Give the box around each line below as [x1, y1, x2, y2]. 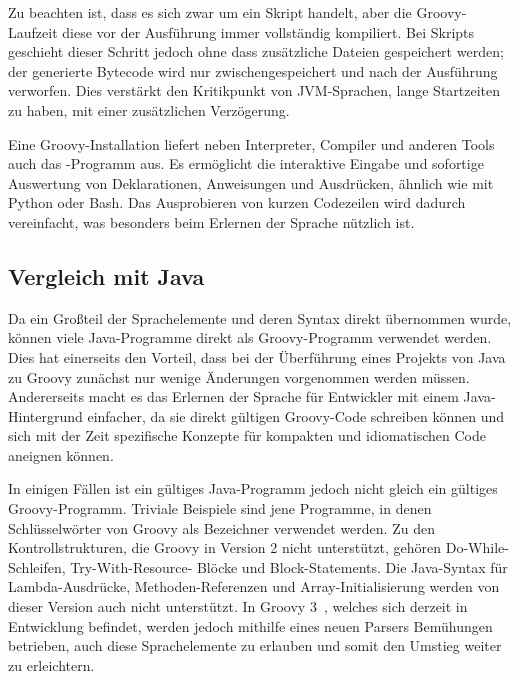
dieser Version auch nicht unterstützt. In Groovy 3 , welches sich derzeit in [8, 596, 468, 617]
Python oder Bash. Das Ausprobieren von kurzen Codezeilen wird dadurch [8, 192, 466, 213]
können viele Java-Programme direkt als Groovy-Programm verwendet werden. [8, 327, 492, 348]
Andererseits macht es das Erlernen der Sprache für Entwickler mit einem [8, 386, 459, 407]
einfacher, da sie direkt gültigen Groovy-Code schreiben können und [87, 405, 504, 426]
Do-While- [445, 537, 509, 558]
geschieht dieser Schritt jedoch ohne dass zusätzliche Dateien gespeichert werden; [8, 41, 504, 62]
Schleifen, [8, 556, 66, 577]
